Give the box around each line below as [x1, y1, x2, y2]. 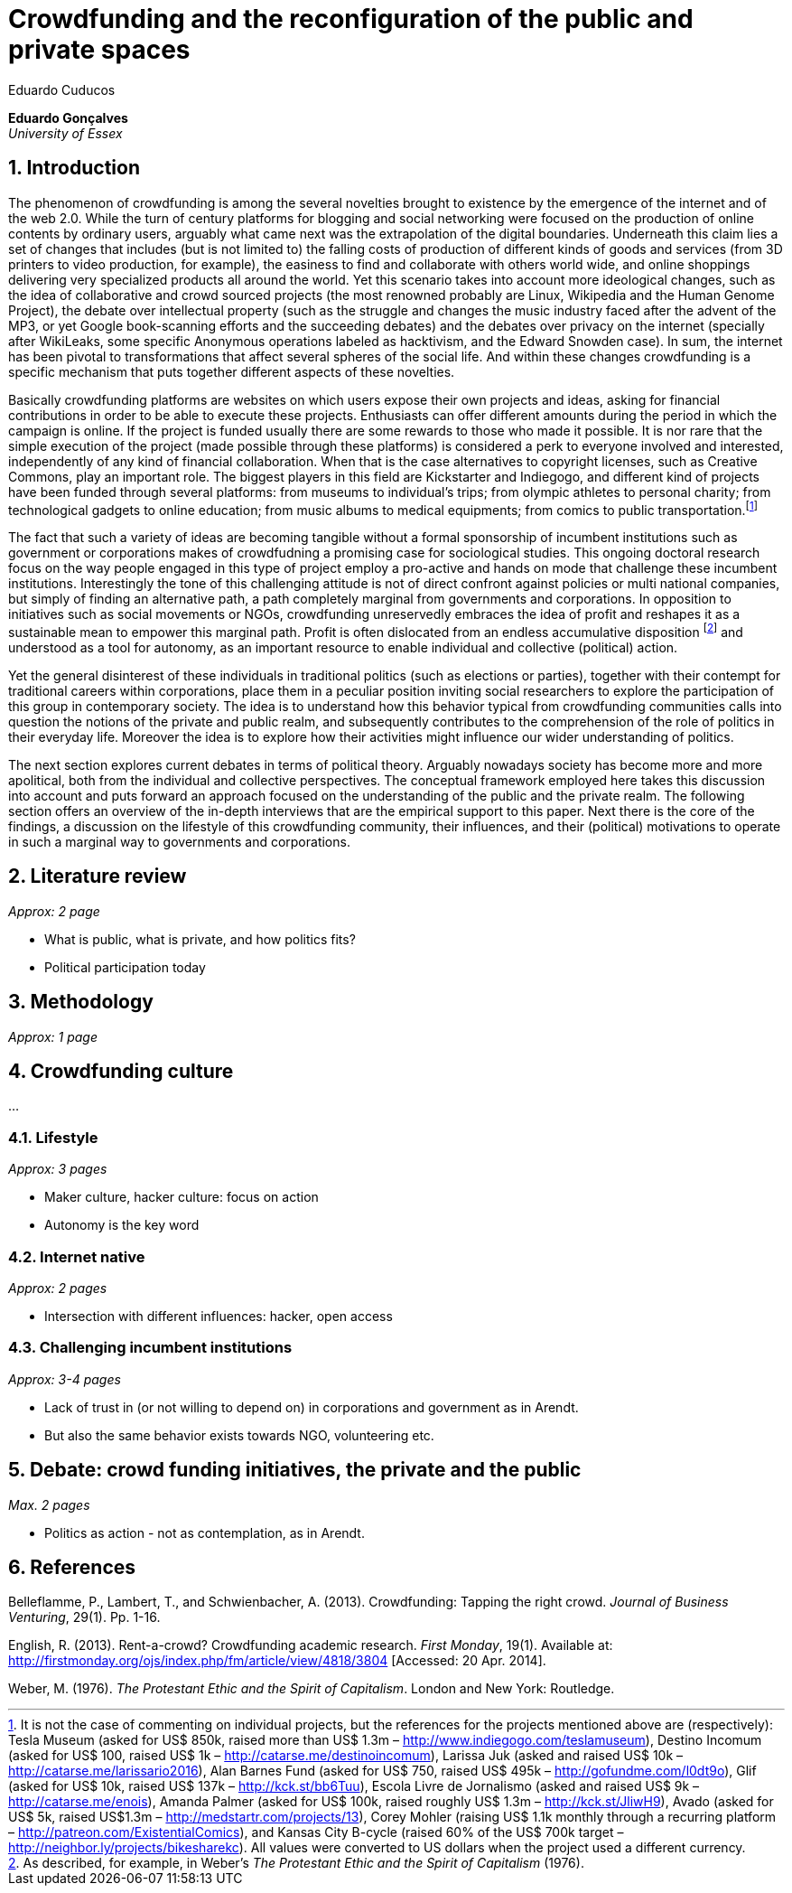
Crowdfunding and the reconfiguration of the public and [8, 4, 694, 34]
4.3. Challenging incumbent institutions [8, 1338, 293, 1357]
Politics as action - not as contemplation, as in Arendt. [44, 1524, 365, 1541]
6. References [8, 1555, 136, 1579]
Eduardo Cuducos [8, 81, 116, 98]
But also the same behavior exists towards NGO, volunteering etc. [44, 1427, 434, 1443]
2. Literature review [8, 865, 187, 888]
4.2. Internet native [8, 1247, 145, 1266]
